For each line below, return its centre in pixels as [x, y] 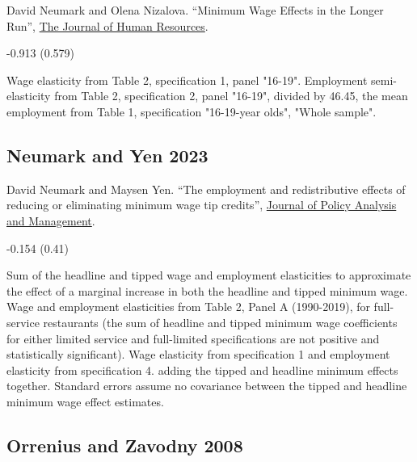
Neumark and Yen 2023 [107, 155]
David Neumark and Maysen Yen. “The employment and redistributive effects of [206, 189]
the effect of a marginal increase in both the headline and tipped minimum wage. [207, 290]
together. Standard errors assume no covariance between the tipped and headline [207, 386]
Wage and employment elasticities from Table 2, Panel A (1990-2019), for [188, 307]
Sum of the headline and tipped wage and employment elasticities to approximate [209, 275]
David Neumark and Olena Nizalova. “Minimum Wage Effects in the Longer [195, 10]
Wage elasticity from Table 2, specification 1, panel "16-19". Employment [187, 80]
